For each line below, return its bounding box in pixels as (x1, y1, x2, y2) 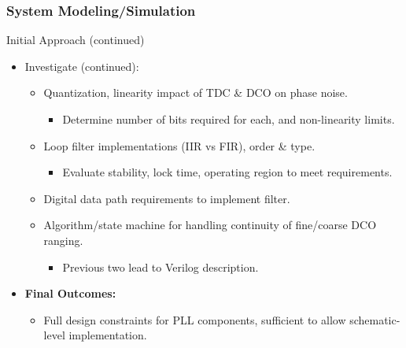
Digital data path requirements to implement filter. (43, 190, 290, 206)
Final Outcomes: (24, 285, 116, 302)
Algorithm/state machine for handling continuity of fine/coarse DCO (43, 217, 377, 233)
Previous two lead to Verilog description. (62, 258, 259, 275)
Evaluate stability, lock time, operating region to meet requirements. (62, 164, 393, 180)
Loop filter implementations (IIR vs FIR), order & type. (43, 137, 316, 154)
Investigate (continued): (24, 57, 139, 74)
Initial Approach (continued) (6, 31, 145, 48)
